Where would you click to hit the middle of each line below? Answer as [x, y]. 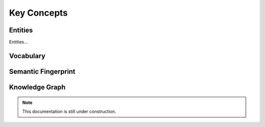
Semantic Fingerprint [42, 71]
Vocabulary [27, 56]
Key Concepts [39, 13]
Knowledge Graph [37, 87]
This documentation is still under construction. [69, 111]
